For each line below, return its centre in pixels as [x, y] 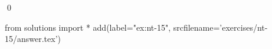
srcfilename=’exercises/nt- [220, 27]
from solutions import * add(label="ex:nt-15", [88, 27]
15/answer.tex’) [33, 39]
